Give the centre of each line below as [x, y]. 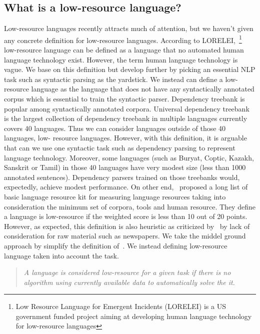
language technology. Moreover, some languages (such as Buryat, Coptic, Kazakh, [129, 157]
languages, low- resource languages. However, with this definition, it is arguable [125, 138]
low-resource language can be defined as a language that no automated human [124, 50]
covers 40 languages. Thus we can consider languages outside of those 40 [115, 128]
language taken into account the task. [61, 255]
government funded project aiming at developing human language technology [134, 316]
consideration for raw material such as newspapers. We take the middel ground [125, 236]
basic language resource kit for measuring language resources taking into [115, 196]
